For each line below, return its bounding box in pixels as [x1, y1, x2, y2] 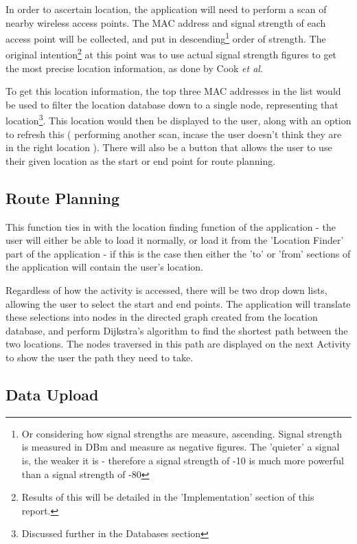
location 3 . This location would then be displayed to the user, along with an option [5, 111, 352, 128]
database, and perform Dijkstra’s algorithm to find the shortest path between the [5, 323, 348, 337]
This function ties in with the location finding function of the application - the [5, 219, 336, 234]
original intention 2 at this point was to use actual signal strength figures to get [5, 45, 337, 62]
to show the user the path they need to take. [5, 350, 194, 365]
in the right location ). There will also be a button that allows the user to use [5, 140, 332, 155]
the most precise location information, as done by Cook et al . [5, 60, 263, 75]
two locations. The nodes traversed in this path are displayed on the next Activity [5, 337, 351, 351]
